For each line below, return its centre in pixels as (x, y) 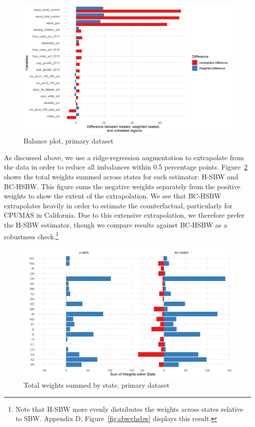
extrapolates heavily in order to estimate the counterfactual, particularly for (118, 205)
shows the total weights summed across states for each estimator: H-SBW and (121, 176)
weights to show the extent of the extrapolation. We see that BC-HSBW (113, 196)
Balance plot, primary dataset (69, 141)
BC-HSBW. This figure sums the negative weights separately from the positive (122, 186)
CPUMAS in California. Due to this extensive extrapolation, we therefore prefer (124, 215)
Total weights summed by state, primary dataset (97, 384)
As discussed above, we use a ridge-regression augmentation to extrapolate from (124, 157)
